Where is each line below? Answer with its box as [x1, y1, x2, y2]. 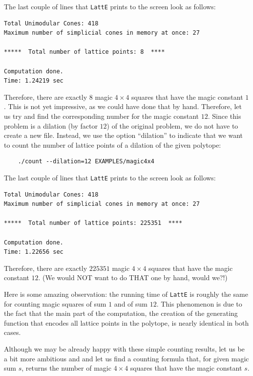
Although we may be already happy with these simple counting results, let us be [4, 344, 245, 354]
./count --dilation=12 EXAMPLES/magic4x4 [18, 158, 154, 165]
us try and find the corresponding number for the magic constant [4, 111, 199, 121]
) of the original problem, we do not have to [106, 120, 238, 131]
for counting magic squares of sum [4, 298, 106, 309]
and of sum [114, 298, 148, 309]
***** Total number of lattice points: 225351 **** [4, 220, 183, 227]
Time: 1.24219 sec [4, 77, 63, 85]
